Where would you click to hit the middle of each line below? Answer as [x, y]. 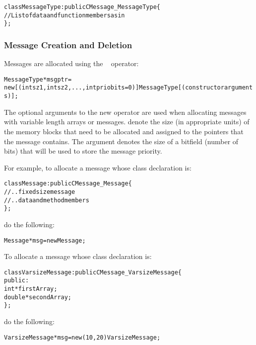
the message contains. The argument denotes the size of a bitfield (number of [121, 141]
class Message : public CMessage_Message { [68, 184]
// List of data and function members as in [64, 15]
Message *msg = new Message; [45, 240]
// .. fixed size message [40, 192]
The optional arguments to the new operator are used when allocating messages [125, 112]
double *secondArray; [38, 297]
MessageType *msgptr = [38, 79]
